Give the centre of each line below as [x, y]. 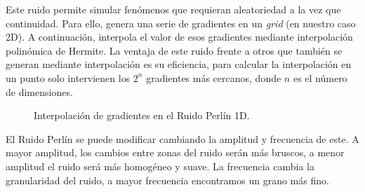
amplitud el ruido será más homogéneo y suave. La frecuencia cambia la [160, 166]
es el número [320, 77]
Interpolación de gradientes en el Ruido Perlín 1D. [142, 115]
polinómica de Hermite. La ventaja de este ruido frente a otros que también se [174, 50]
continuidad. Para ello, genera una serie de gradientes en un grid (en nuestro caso [181, 23]
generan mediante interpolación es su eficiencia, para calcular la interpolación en [179, 64]
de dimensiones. [39, 91]
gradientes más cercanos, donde [214, 77]
